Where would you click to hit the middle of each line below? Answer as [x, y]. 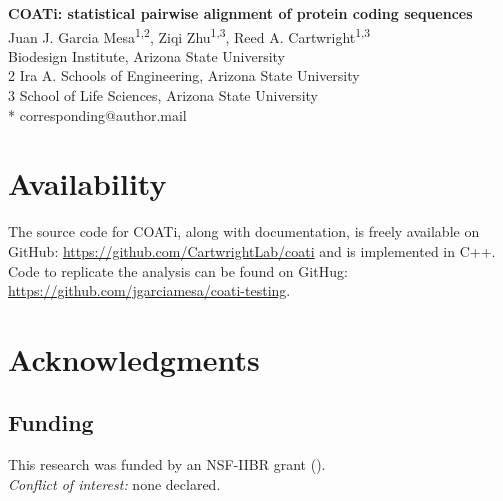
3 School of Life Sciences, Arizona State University [163, 95]
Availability [87, 183]
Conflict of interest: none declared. [114, 483]
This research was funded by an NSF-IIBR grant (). [167, 464]
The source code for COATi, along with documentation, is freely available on [244, 231]
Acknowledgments [134, 358]
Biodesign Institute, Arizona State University [147, 55]
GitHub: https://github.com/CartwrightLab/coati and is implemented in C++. [252, 250]
